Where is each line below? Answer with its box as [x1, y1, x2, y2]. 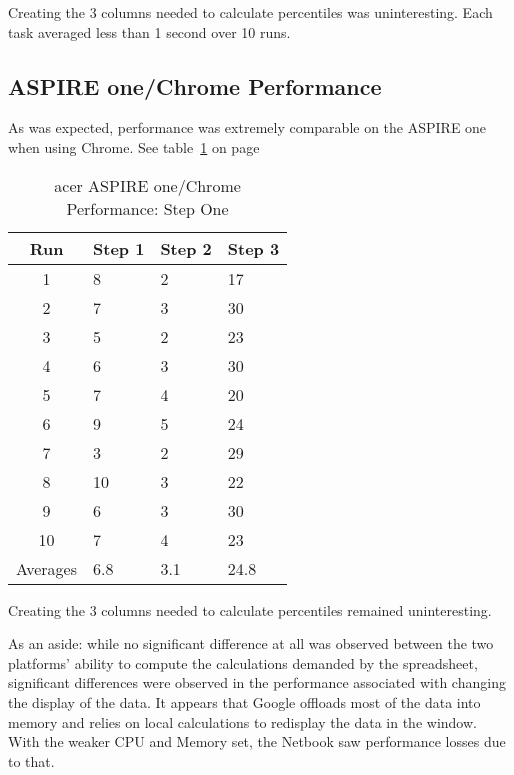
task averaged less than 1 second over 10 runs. [8, 21, 291, 42]
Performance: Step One [66, 196, 229, 220]
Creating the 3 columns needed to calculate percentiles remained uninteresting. [8, 599, 492, 620]
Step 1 [93, 236, 145, 260]
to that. [8, 750, 55, 771]
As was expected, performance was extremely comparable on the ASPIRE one [8, 117, 487, 138]
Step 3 [227, 236, 280, 260]
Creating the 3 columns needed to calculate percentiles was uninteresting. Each [8, 2, 493, 22]
